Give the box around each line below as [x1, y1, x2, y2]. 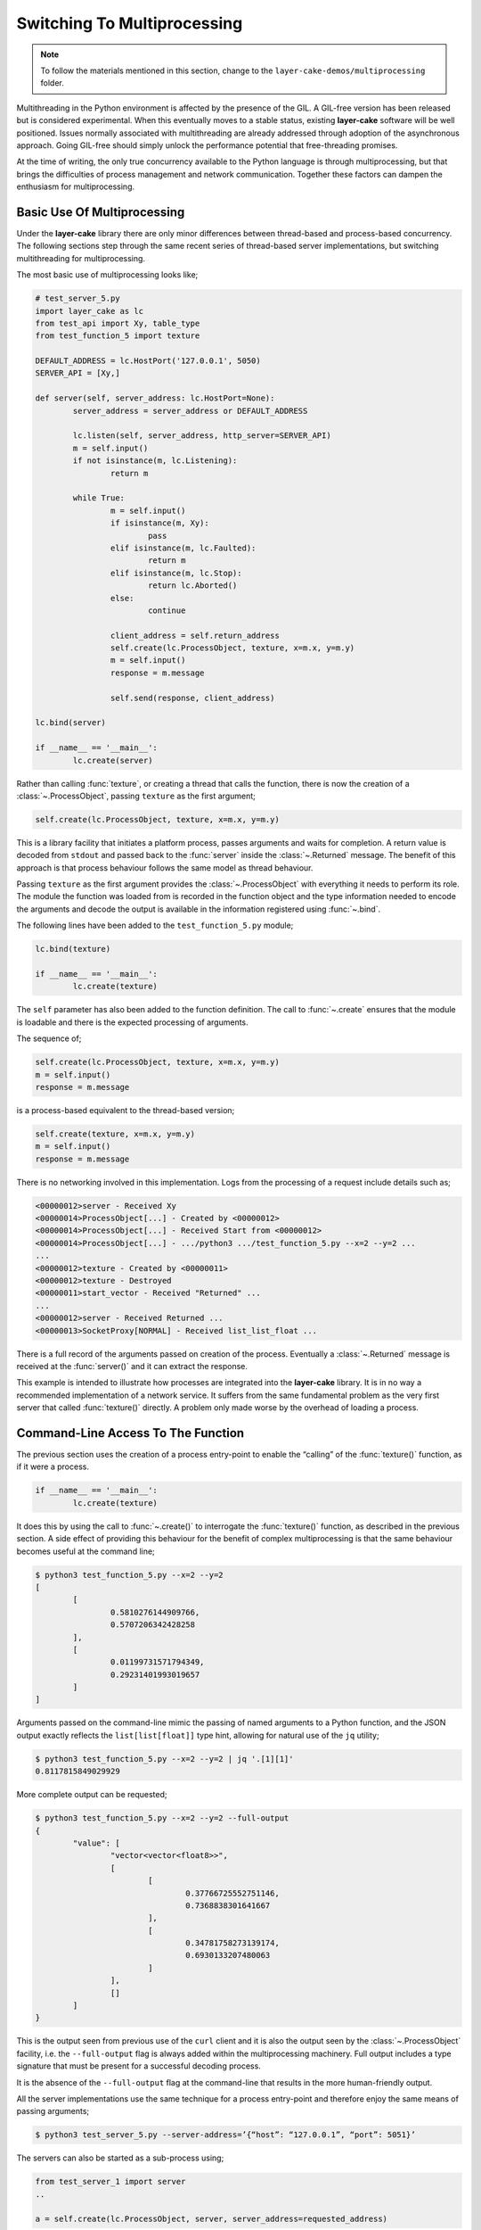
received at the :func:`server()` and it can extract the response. [16, 1360, 249, 1371]
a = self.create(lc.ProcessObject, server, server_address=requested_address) [35, 2214, 387, 2225]
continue [147, 605, 186, 615]
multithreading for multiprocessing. [16, 252, 146, 263]
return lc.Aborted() [147, 581, 238, 591]
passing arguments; [16, 2106, 90, 2117]
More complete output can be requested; [16, 1789, 168, 1800]
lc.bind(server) [35, 718, 107, 728]
